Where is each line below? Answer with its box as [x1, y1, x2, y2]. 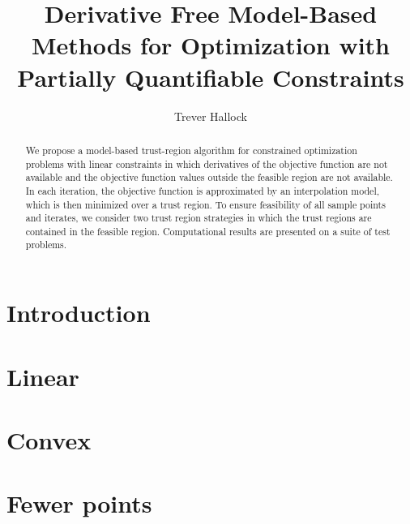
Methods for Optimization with [31, 28, 390, 62]
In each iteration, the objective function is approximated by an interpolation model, [25, 183, 379, 197]
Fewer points [6, 487, 152, 520]
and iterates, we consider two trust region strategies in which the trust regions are [25, 211, 372, 225]
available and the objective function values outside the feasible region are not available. [25, 170, 393, 184]
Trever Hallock [174, 107, 247, 124]
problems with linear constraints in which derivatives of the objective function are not [25, 157, 388, 170]
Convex [6, 423, 92, 456]
